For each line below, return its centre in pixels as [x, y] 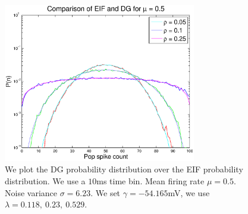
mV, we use [189, 192]
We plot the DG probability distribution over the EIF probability [124, 169]
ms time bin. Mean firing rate [150, 180]
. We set [106, 192]
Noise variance [31, 192]
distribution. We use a [45, 180]
